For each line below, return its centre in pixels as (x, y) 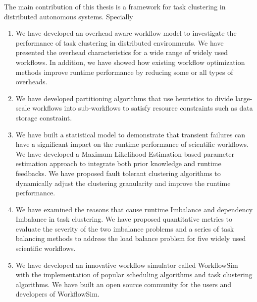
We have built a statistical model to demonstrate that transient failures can (130, 134)
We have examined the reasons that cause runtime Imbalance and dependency (134, 209)
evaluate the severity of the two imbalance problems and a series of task (125, 228)
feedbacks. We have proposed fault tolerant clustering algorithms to (118, 173)
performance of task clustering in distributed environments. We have (120, 42)
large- (244, 98)
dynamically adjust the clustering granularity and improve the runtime (123, 183)
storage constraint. (44, 117)
